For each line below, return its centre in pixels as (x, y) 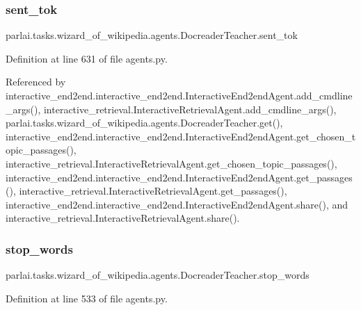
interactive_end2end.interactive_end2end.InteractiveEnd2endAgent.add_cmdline (179, 95)
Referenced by (36, 82)
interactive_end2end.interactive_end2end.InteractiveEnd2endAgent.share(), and (177, 204)
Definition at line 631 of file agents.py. (87, 58)
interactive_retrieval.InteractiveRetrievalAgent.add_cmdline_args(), (190, 109)
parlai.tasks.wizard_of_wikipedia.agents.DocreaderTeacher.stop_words (158, 275)
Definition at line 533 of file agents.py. (87, 298)
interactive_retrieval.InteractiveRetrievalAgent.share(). (123, 218)
